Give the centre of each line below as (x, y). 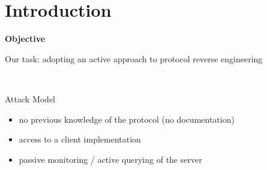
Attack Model (30, 98)
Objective (25, 39)
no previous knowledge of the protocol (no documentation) (127, 119)
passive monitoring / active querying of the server (110, 159)
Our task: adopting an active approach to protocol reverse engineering (134, 58)
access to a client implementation (80, 139)
